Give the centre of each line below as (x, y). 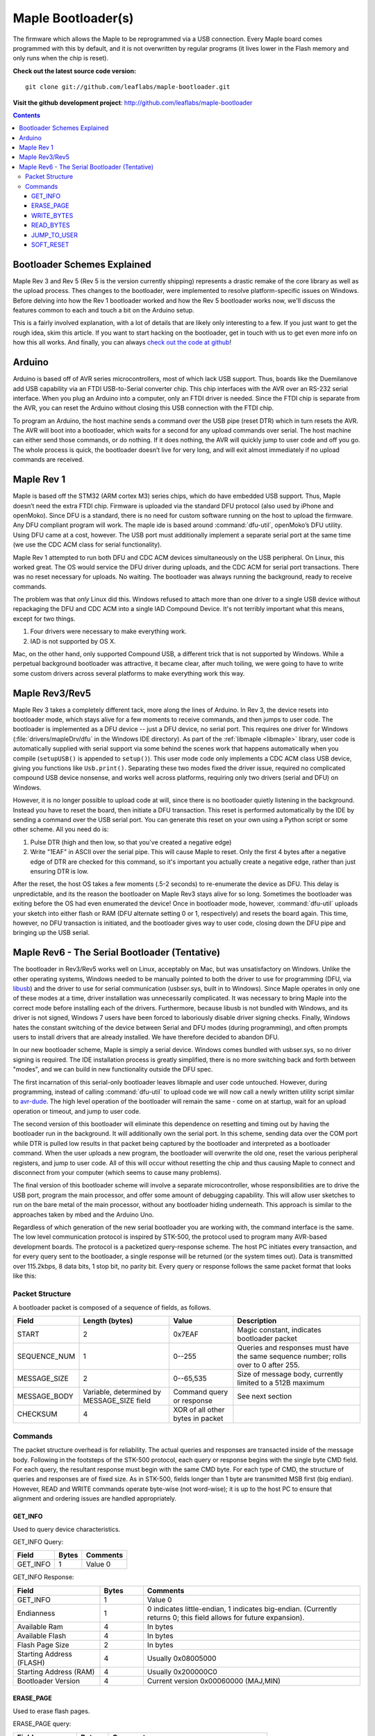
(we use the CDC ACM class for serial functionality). (87, 544)
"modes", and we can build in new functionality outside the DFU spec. (113, 1069)
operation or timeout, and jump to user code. (77, 1111)
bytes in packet (198, 1419)
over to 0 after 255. (268, 1365)
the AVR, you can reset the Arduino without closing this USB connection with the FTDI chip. (143, 408)
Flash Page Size (43, 1644)
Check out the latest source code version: (75, 71)
